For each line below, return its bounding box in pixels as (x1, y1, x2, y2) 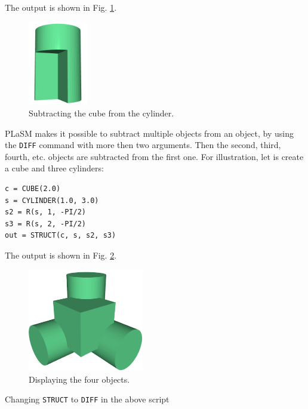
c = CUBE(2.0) (5, 184, 61, 193)
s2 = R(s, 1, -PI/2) (5, 208, 87, 217)
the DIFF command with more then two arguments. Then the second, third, (5, 139, 281, 151)
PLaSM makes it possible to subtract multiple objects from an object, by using (5, 127, 294, 139)
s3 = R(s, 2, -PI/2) (5, 219, 87, 228)
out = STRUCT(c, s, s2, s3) (5, 231, 116, 240)
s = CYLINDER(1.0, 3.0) (5, 196, 99, 205)
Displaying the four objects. (29, 373, 130, 385)
